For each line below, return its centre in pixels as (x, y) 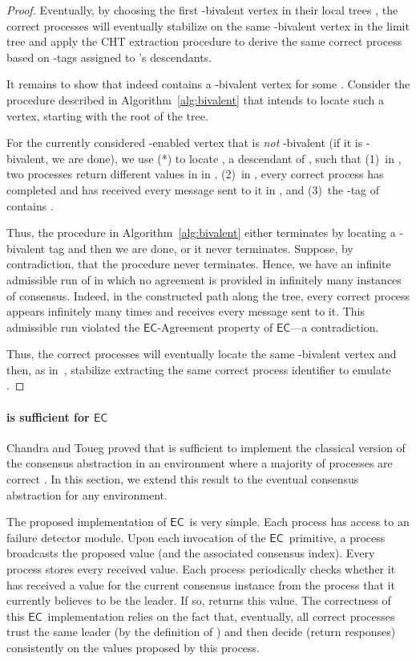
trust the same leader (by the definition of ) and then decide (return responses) (201, 632)
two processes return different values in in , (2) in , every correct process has (195, 174)
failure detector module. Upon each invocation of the (136, 537)
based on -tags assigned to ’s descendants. (109, 57)
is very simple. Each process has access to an (299, 522)
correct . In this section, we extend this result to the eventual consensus (183, 479)
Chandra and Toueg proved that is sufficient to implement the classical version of (206, 447)
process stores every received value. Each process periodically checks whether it (201, 569)
